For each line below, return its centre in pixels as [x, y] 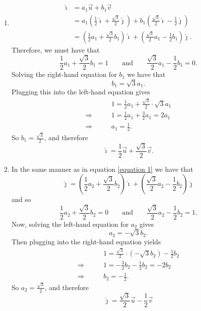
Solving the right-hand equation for [64, 74]
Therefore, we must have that [55, 49]
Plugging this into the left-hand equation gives [81, 92]
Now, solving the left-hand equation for [70, 224]
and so [21, 199]
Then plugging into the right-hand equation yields [86, 241]
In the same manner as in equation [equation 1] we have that [102, 169]
